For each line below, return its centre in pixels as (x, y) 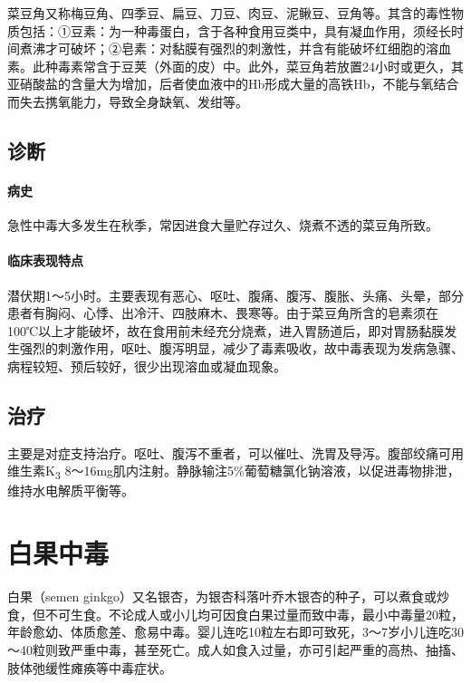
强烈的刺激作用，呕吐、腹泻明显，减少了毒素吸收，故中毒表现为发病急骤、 (241, 348)
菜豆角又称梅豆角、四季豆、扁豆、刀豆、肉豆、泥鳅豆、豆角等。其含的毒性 (229, 13)
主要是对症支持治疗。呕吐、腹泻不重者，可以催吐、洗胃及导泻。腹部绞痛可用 (235, 452)
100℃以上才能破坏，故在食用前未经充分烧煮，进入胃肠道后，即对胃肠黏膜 (226, 330)
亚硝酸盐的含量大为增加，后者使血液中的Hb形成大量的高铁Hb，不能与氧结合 (233, 84)
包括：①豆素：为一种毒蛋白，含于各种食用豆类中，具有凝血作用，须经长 (235, 30)
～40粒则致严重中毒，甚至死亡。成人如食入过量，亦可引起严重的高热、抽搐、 (235, 649)
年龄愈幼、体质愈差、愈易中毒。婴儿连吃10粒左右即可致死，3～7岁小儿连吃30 (235, 632)
